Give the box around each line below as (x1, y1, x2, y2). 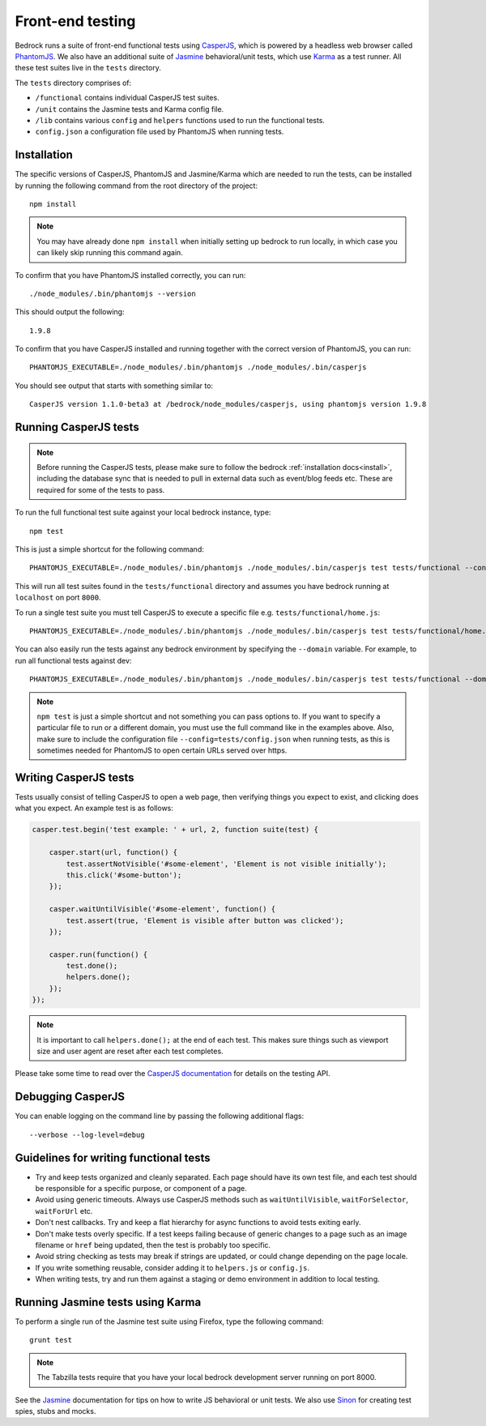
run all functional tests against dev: (15, 655, 132, 665)
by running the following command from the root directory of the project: (15, 181, 258, 190)
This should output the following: (15, 307, 125, 317)
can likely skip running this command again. (36, 248, 184, 258)
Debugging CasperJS (15, 1090, 126, 1104)
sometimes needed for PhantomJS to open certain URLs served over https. (36, 745, 288, 755)
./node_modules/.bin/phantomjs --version (29, 288, 196, 298)
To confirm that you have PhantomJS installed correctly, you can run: (15, 270, 246, 280)
